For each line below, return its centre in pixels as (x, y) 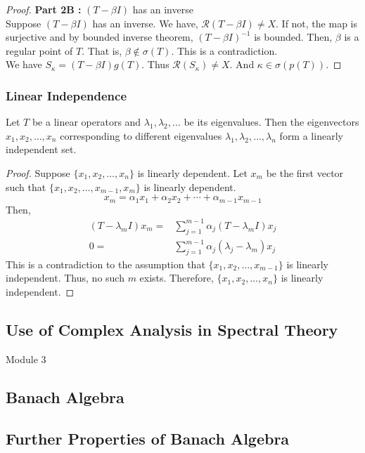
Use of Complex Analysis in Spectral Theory (172, 330)
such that (26, 186)
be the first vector (305, 172)
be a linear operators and (87, 122)
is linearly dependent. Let (192, 172)
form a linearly (311, 135)
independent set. (41, 149)
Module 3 (26, 359)
